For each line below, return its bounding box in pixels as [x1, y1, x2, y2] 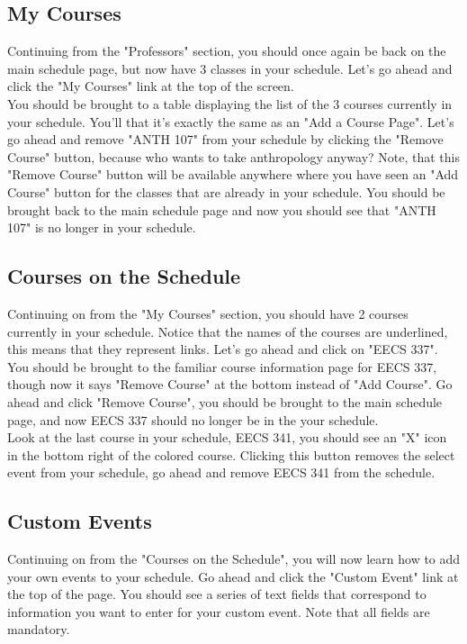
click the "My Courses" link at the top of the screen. [7, 77, 294, 95]
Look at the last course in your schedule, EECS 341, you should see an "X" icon [7, 428, 447, 447]
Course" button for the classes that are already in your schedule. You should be [7, 182, 445, 201]
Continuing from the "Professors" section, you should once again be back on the [7, 41, 446, 60]
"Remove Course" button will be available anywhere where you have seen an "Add [7, 165, 459, 184]
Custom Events [7, 507, 152, 535]
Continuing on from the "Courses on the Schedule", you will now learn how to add [7, 549, 461, 568]
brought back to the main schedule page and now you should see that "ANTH [7, 200, 436, 219]
